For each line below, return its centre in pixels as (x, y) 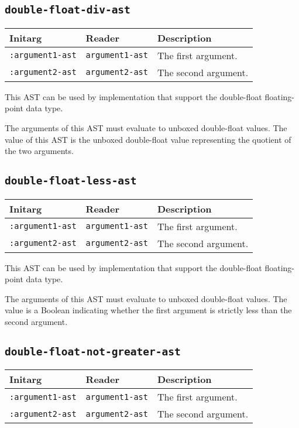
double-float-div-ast (68, 10)
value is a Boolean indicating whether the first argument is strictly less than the (148, 310)
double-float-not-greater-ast (93, 351)
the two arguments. (39, 151)
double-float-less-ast (71, 181)
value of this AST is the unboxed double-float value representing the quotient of (148, 139)
